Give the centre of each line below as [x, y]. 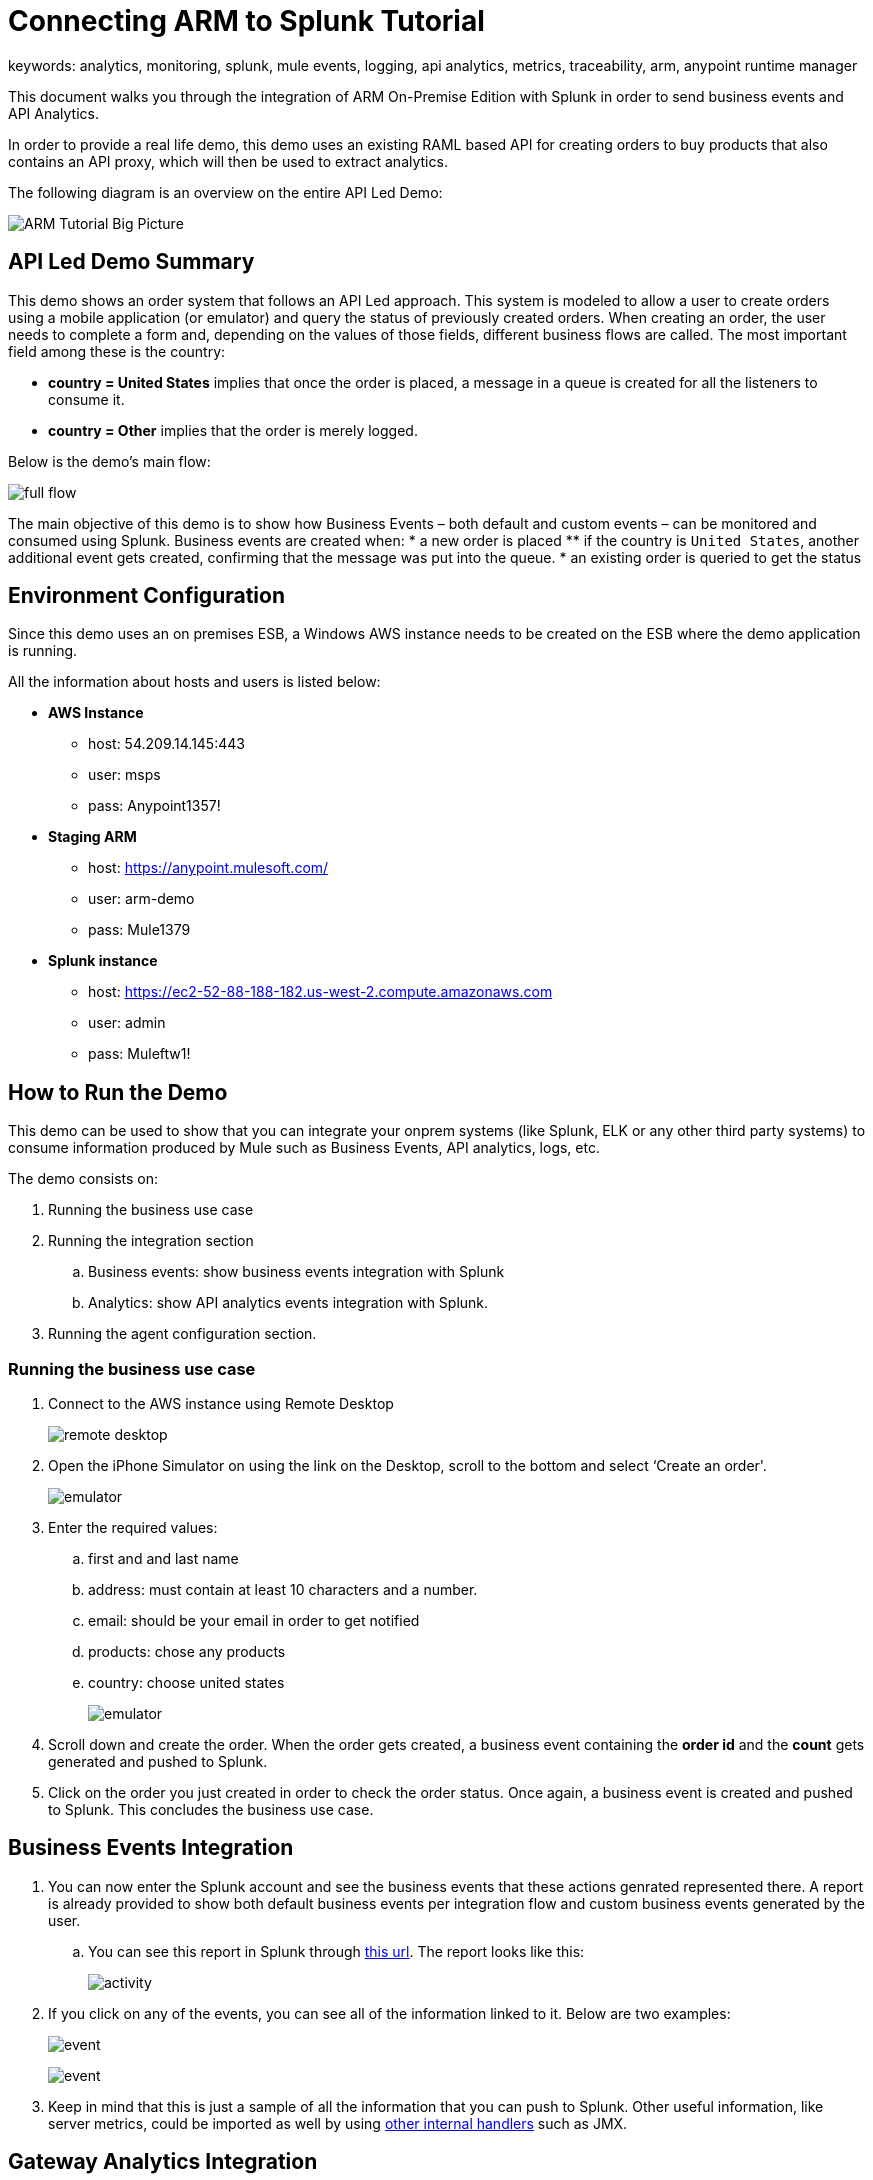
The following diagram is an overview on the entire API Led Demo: [225, 192]
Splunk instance [103, 961]
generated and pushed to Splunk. [158, 1762]
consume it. [86, 399]
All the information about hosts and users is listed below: [194, 682]
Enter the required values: [133, 1528]
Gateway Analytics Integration [163, 2162]
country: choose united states [186, 1683]
